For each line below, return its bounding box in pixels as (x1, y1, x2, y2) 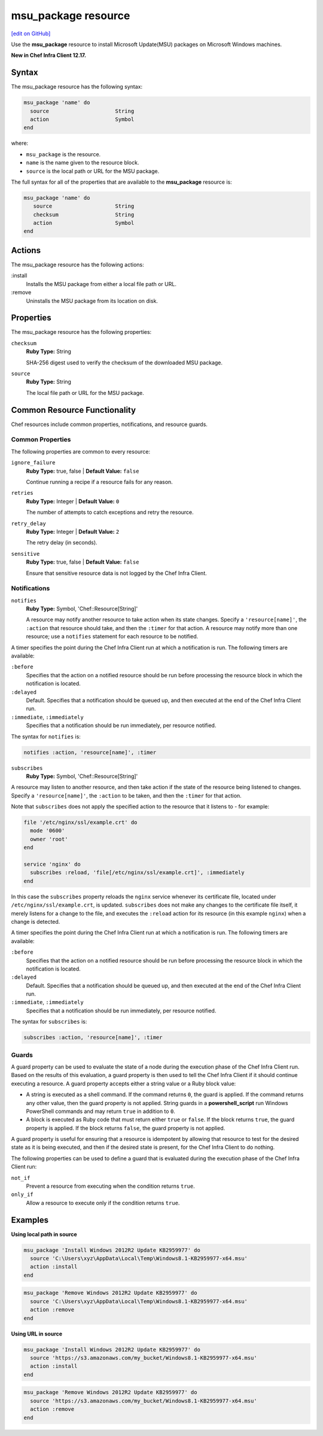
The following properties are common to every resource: (11, 448, 151, 455)
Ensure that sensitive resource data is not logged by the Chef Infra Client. (26, 569, 207, 577)
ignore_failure (11, 460, 56, 466)
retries (11, 489, 34, 497)
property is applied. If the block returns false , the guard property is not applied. (26, 1124, 226, 1131)
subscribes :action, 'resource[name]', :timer (23, 1034, 163, 1041)
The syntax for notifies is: (11, 733, 81, 740)
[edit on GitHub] (11, 30, 51, 37)
